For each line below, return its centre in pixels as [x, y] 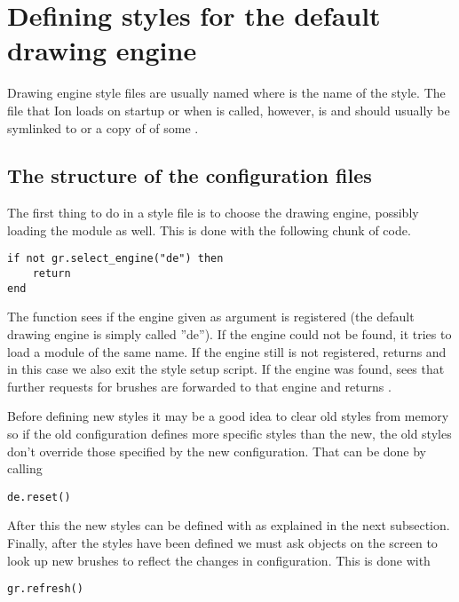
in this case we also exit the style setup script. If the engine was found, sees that [226, 369]
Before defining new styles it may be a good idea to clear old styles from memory [228, 416]
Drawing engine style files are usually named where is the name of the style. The [226, 93]
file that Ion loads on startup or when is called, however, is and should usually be [229, 110]
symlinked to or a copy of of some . [103, 127]
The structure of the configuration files [190, 175]
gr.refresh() [45, 589]
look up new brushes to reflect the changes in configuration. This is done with [219, 560]
